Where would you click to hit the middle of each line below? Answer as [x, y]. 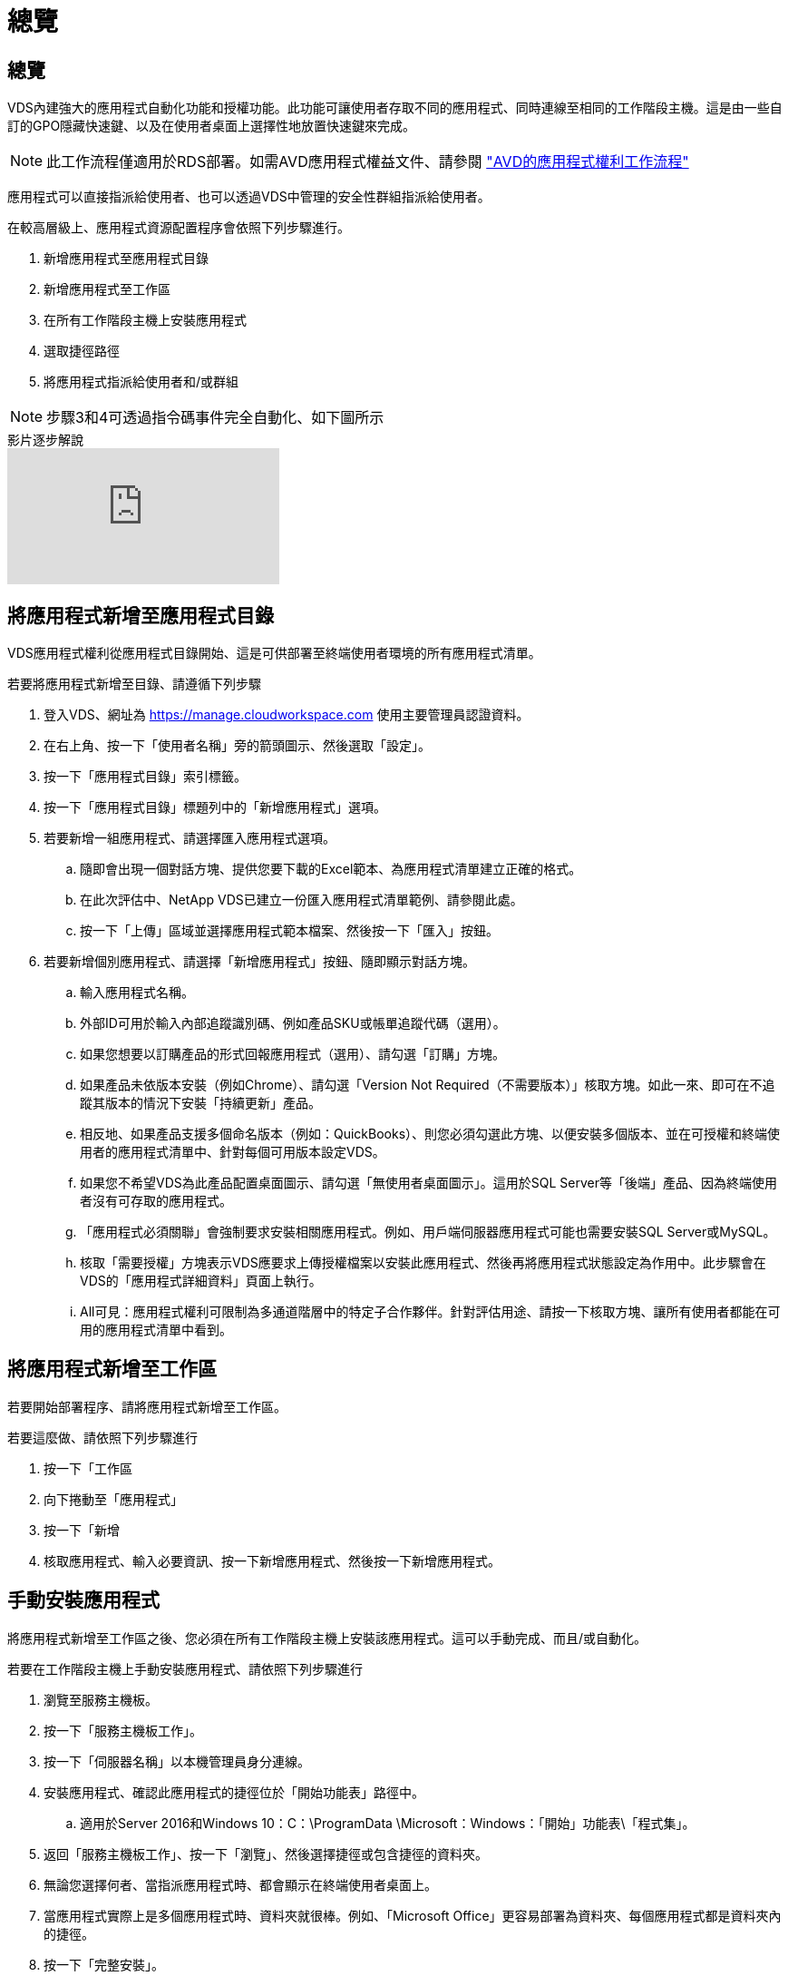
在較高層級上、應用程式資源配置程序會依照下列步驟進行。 [179, 228]
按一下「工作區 [88, 1468]
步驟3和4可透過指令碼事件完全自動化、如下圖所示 [215, 418]
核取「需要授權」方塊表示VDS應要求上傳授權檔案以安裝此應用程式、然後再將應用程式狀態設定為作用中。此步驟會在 [423, 1263]
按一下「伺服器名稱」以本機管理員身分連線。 [177, 1761]
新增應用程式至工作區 [107, 289]
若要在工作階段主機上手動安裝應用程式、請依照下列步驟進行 [185, 1668]
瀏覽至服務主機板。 [101, 1699]
